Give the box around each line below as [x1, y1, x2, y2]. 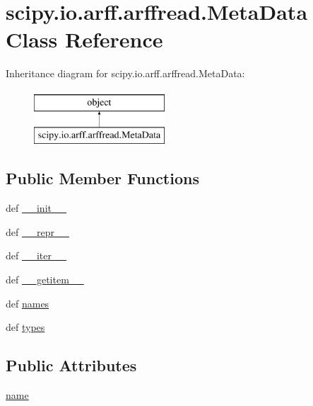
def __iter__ [6, 248, 66, 263]
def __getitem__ [6, 272, 84, 287]
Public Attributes [6, 354, 137, 376]
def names [6, 295, 49, 310]
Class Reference [6, 25, 163, 54]
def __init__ [6, 201, 66, 215]
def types [6, 320, 45, 334]
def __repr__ [6, 224, 69, 239]
